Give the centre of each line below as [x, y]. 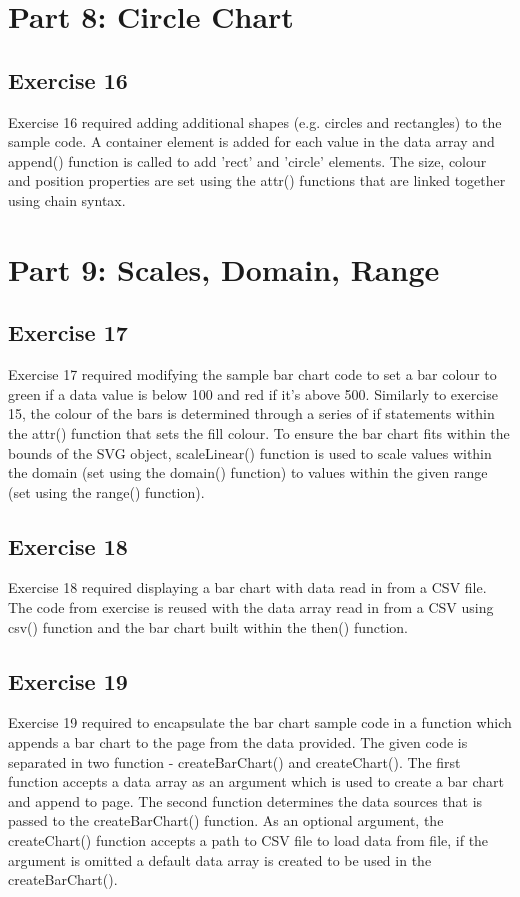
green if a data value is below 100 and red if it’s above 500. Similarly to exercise [253, 393]
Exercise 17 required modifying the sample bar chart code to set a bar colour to [252, 374]
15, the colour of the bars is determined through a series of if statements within [251, 413]
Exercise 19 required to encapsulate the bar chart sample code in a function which [260, 722]
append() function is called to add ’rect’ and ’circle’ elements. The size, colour [247, 160]
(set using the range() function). [106, 491]
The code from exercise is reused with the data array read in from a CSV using [251, 607]
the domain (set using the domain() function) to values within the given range [248, 472]
